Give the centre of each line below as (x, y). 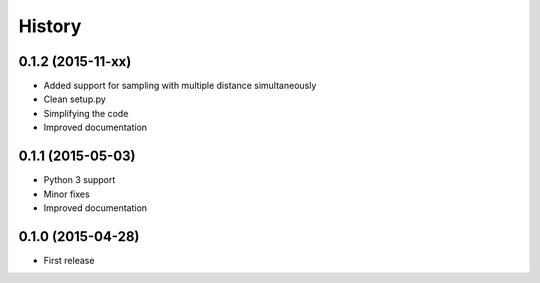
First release (69, 260)
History (50, 26)
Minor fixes (66, 194)
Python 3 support (79, 180)
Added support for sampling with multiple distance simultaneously (180, 86)
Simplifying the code (86, 113)
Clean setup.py (75, 99)
